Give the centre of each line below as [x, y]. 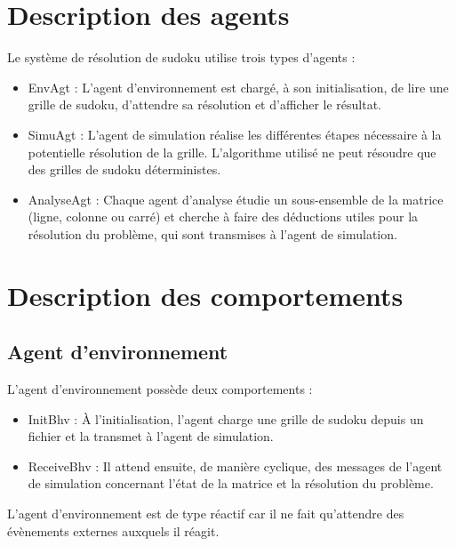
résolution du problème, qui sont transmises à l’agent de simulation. [212, 233]
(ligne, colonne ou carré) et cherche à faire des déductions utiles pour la [223, 217]
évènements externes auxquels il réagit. [113, 530]
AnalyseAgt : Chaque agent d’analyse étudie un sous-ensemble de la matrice [236, 199]
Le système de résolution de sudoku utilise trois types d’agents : [181, 57]
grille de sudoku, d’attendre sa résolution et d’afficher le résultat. [204, 104]
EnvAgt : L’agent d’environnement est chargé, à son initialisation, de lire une [238, 87]
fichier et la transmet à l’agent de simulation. [151, 436]
